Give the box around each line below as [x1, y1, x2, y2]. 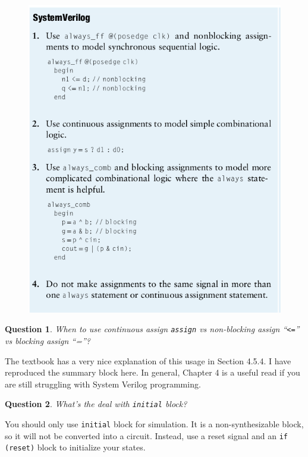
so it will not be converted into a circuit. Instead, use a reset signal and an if [5, 429, 288, 442]
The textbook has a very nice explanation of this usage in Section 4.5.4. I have [5, 354, 291, 367]
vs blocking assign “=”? [5, 334, 90, 346]
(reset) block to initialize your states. [5, 441, 146, 453]
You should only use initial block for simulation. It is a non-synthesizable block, [5, 418, 304, 430]
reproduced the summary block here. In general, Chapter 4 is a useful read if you [5, 366, 300, 379]
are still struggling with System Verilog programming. [5, 377, 201, 390]
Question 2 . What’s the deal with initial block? [5, 398, 187, 410]
